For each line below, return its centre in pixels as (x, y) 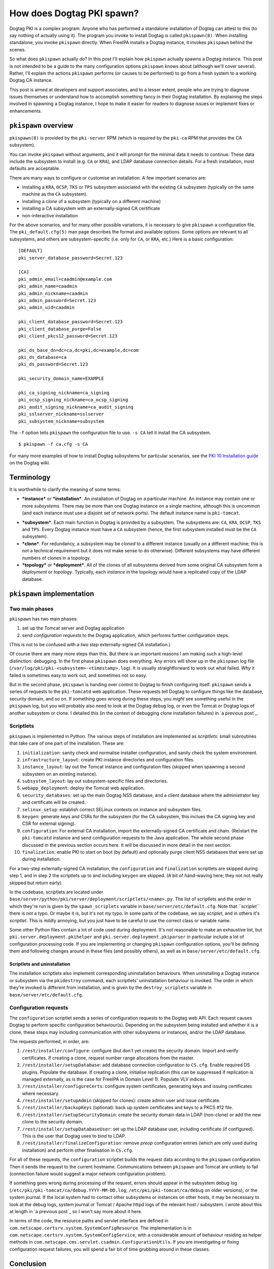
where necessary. (41, 1093)
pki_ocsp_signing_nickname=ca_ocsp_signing (73, 400)
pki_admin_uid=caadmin (47, 308)
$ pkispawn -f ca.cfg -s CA (53, 444)
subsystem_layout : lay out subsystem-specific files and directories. (95, 781)
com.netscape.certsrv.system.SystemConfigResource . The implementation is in (100, 1228)
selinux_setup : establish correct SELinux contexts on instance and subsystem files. (112, 809)
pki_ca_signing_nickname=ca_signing (64, 393)
